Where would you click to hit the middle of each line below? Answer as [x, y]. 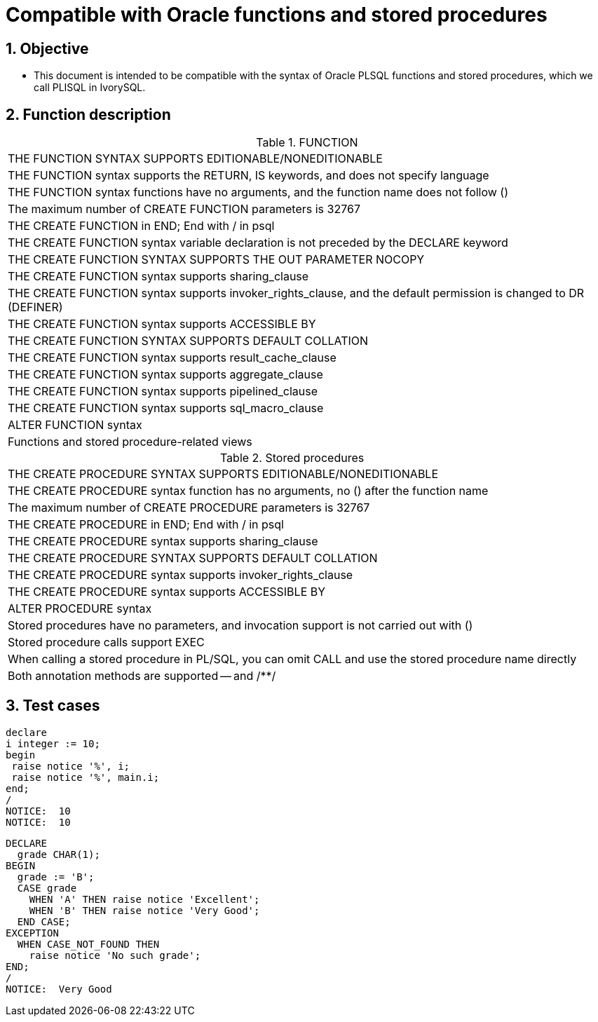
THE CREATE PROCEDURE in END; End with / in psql [146, 525]
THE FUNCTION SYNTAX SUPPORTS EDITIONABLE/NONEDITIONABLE [195, 159]
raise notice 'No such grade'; [115, 955]
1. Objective [47, 48]
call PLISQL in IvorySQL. [90, 88]
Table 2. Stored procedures [292, 458]
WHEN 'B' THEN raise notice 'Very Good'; [144, 910]
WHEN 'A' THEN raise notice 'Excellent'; [144, 899]
